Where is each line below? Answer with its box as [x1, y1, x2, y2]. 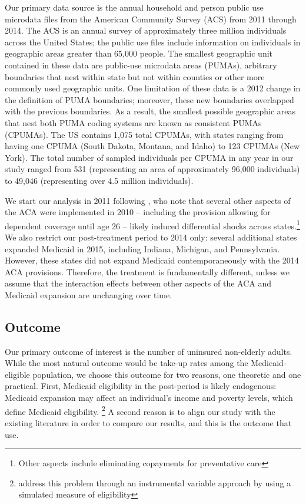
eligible [5, 368, 30, 380]
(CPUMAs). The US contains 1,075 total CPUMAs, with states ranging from [5, 128, 284, 140]
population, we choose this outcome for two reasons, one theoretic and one [32, 368, 301, 380]
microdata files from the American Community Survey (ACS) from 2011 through [5, 12, 297, 25]
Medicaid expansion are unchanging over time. [5, 288, 172, 301]
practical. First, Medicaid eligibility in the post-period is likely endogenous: [5, 380, 277, 392]
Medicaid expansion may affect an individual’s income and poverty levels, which [5, 391, 293, 404]
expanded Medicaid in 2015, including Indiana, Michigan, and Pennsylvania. [5, 242, 280, 255]
